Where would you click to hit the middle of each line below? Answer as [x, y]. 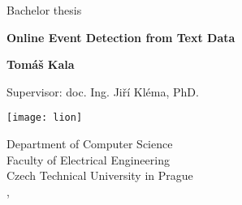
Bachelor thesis [44, 10]
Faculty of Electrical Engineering [88, 159]
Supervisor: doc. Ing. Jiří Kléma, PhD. [103, 91]
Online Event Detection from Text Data [121, 37]
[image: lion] [45, 118]
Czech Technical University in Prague [100, 175]
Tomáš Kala [41, 64]
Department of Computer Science [90, 144]
